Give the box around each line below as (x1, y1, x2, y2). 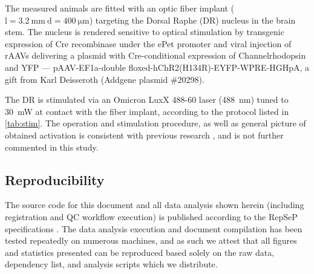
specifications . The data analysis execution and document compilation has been (5, 222, 303, 235)
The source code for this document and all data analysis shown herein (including (5, 198, 304, 211)
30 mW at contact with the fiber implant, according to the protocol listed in (5, 105, 289, 117)
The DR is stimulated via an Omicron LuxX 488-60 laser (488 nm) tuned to (5, 93, 289, 106)
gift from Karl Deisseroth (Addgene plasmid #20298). (5, 73, 204, 85)
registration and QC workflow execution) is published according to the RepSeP (5, 210, 298, 223)
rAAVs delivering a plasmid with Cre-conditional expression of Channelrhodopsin (5, 49, 306, 62)
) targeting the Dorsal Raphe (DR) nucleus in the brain (89, 13, 296, 26)
